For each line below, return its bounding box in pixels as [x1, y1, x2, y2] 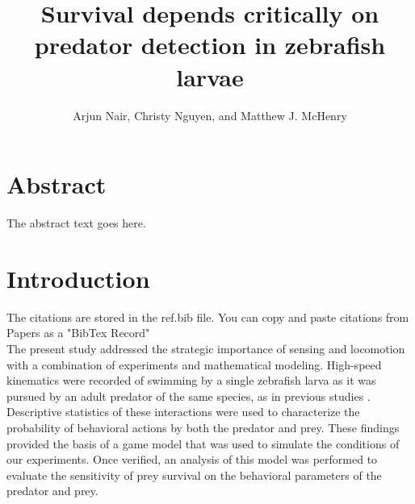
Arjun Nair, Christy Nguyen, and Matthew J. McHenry [73, 106, 347, 123]
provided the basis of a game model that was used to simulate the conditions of [6, 435, 400, 452]
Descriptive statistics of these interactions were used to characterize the [6, 403, 360, 420]
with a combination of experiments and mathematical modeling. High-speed [6, 356, 382, 373]
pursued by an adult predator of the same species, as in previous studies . [6, 387, 371, 404]
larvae [176, 60, 244, 93]
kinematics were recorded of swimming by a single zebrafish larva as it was [6, 372, 376, 389]
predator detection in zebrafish [34, 28, 386, 61]
